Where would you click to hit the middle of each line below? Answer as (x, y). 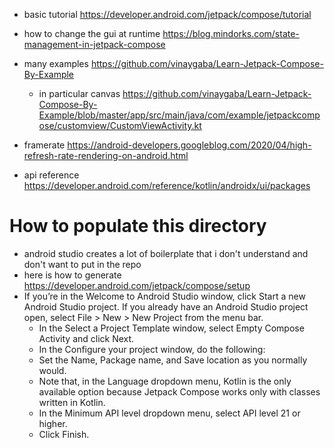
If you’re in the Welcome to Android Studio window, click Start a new (164, 296)
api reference (51, 175)
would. (52, 370)
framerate (44, 145)
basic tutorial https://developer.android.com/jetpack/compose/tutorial (167, 14)
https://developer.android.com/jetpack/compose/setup (137, 285)
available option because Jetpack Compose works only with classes (179, 391)
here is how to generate (72, 275)
